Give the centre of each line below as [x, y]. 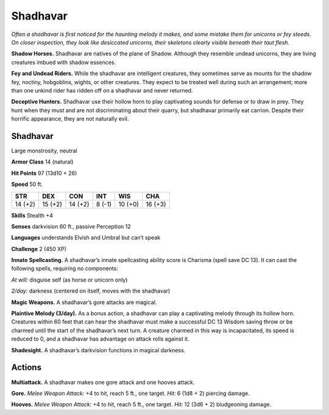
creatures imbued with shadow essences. [63, 62]
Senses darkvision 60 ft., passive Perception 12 [71, 226]
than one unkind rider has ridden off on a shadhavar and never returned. [102, 90]
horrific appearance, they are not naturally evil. [70, 119]
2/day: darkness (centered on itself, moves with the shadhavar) [91, 291]
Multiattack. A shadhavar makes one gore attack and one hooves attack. [103, 382]
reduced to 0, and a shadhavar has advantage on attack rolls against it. [100, 339]
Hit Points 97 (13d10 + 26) [44, 173]
